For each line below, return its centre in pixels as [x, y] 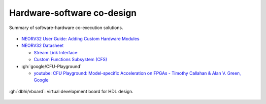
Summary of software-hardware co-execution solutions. [66, 28]
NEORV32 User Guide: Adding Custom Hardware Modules [81, 38]
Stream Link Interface [56, 52]
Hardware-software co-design [73, 13]
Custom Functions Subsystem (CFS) [71, 60]
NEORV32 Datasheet [43, 46]
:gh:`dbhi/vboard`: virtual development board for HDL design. [71, 91]
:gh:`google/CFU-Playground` [51, 66]
